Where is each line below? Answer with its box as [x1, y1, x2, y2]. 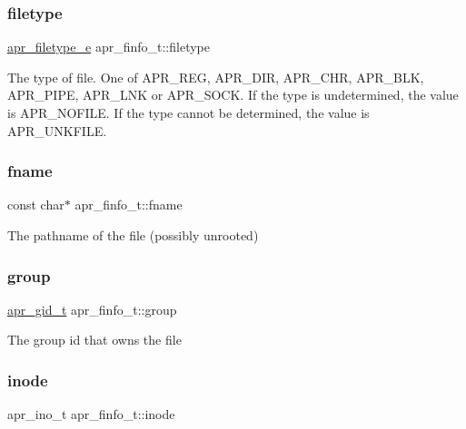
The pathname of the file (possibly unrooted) [7, 226, 259, 244]
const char [7, 195, 64, 214]
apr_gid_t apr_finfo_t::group [7, 299, 177, 318]
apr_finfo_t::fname [74, 195, 183, 214]
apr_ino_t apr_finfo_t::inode [7, 405, 175, 424]
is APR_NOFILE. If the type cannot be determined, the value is [7, 103, 370, 122]
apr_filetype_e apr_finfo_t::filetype [7, 37, 210, 56]
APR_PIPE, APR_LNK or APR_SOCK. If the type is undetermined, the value [7, 85, 459, 104]
